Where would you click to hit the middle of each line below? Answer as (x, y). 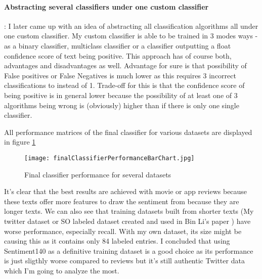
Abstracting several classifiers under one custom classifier (106, 6)
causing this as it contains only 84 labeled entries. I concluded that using (117, 241)
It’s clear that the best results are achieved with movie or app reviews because (126, 191)
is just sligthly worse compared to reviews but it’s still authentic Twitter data (124, 261)
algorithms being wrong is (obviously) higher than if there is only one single (122, 105)
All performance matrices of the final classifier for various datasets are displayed (128, 132)
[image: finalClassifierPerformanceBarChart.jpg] (110, 158)
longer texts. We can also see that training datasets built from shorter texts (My (129, 211)
